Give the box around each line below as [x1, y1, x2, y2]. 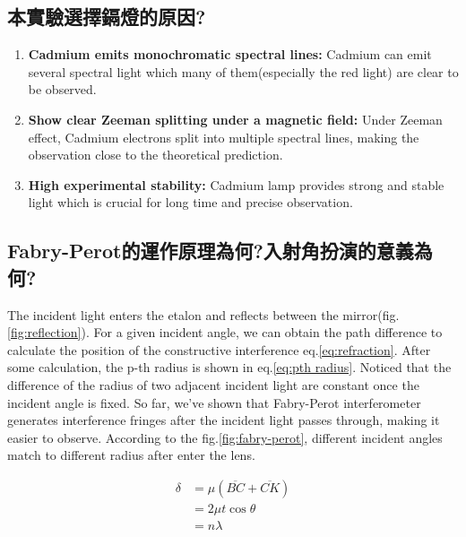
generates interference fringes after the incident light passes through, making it [7, 411, 440, 429]
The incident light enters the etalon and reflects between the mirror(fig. [7, 305, 400, 324]
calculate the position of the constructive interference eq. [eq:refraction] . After [7, 340, 431, 359]
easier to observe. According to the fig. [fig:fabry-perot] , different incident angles [7, 428, 443, 446]
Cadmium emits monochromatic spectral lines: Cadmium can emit [28, 45, 432, 64]
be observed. [28, 80, 97, 99]
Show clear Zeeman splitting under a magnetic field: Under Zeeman [28, 109, 443, 128]
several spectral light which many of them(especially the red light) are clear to [28, 62, 459, 81]
